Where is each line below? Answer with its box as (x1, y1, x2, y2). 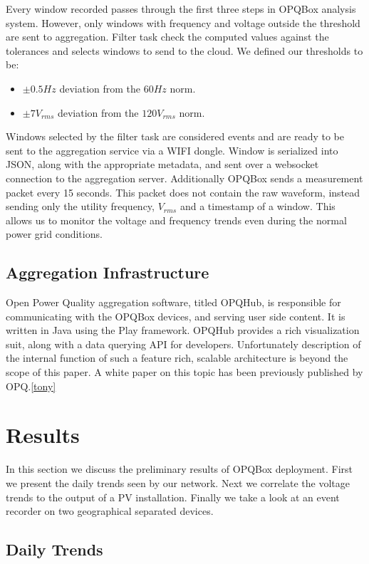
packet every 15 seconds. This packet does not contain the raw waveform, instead (6, 184, 360, 199)
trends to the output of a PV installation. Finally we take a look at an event (6, 489, 340, 504)
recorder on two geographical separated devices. (6, 503, 214, 518)
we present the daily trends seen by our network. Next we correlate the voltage (6, 475, 350, 490)
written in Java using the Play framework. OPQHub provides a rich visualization (6, 323, 360, 338)
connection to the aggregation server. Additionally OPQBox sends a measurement (6, 170, 363, 185)
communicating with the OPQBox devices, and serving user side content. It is (6, 308, 345, 323)
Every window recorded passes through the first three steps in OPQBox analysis (6, 1, 356, 16)
